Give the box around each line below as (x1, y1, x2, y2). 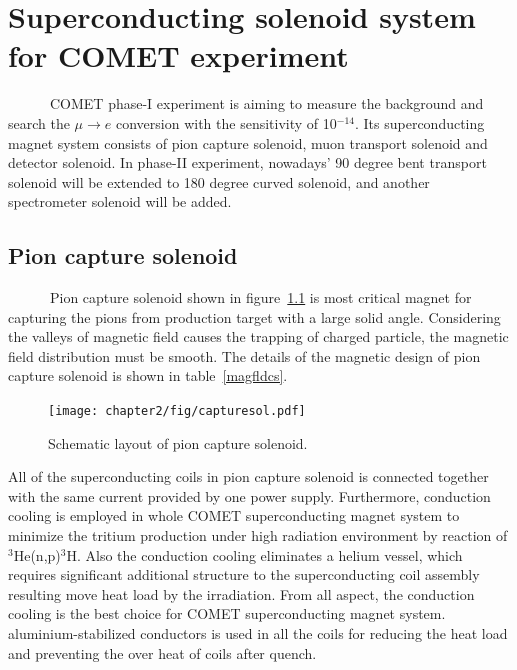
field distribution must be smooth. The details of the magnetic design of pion (8, 345, 481, 366)
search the (8, 112, 70, 133)
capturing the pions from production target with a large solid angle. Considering (8, 306, 501, 327)
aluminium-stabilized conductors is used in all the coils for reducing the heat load (8, 623, 508, 644)
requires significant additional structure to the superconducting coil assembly (8, 564, 480, 585)
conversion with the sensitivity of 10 (115, 112, 337, 133)
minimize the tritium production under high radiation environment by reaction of (8, 525, 508, 546)
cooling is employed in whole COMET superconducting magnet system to (8, 505, 460, 526)
